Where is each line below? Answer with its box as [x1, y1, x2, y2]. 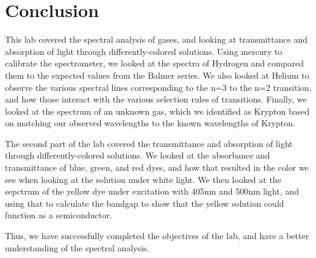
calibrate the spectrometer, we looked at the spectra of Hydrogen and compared [5, 57, 304, 70]
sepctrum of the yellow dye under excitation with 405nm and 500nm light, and [5, 185, 300, 198]
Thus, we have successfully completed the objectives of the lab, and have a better [5, 229, 309, 242]
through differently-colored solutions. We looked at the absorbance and [5, 149, 270, 162]
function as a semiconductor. [5, 209, 112, 221]
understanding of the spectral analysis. [5, 241, 149, 254]
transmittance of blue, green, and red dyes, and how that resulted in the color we [5, 161, 309, 174]
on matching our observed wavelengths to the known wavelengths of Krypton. [5, 116, 295, 129]
